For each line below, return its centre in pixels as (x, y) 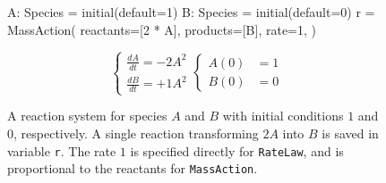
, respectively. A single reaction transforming (136, 133)
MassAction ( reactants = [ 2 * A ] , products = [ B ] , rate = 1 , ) (162, 29)
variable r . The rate (62, 150)
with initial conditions (283, 116)
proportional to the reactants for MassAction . (133, 168)
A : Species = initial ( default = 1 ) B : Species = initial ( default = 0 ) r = (191, 12)
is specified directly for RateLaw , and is (237, 150)
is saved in (350, 133)
